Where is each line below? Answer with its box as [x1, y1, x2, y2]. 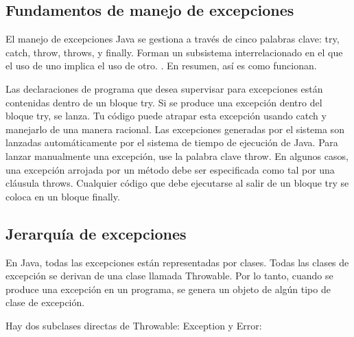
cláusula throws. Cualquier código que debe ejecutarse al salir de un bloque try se [5, 176, 349, 190]
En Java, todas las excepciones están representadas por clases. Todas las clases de [5, 255, 349, 269]
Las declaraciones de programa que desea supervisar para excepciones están [5, 81, 323, 95]
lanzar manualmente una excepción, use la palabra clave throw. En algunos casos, [5, 148, 349, 163]
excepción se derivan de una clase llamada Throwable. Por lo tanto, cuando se [5, 268, 333, 283]
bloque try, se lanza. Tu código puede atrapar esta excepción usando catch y [5, 108, 327, 123]
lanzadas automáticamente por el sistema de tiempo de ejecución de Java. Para [5, 135, 338, 150]
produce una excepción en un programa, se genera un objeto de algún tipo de [5, 281, 331, 296]
